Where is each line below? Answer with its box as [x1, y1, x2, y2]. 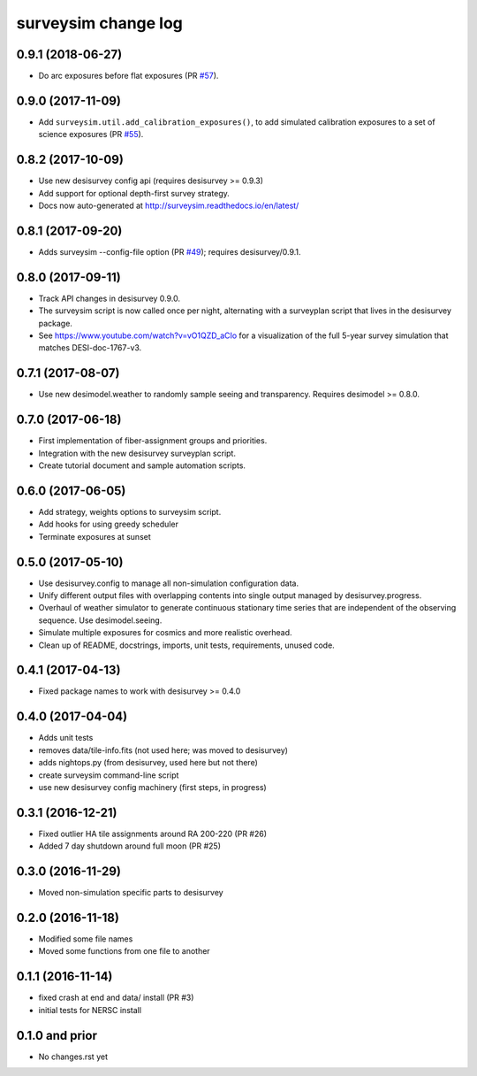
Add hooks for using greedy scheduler [38, 519, 178, 530]
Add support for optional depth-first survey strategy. [38, 188, 230, 198]
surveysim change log [16, 13, 183, 33]
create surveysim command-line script [38, 770, 179, 780]
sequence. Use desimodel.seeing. [38, 615, 163, 626]
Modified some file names [38, 934, 133, 944]
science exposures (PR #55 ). [38, 129, 144, 140]
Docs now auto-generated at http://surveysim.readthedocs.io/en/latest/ [38, 200, 299, 211]
